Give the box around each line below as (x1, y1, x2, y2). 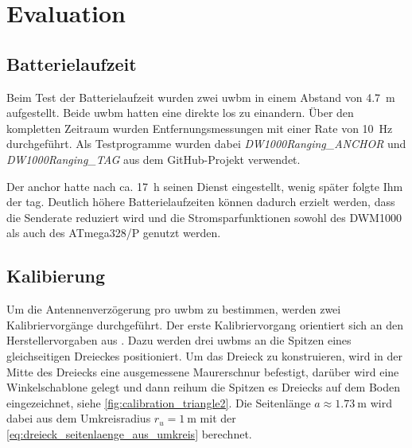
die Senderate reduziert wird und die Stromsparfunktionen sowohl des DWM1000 (6, 208, 402, 225)
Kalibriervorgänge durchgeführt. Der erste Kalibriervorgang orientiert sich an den (6, 316, 404, 333)
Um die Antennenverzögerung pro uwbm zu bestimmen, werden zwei (6, 301, 341, 317)
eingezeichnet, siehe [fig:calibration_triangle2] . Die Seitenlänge (6, 394, 311, 411)
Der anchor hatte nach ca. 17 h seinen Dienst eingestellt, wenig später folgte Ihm (6, 177, 403, 194)
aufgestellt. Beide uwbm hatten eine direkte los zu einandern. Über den (6, 104, 354, 121)
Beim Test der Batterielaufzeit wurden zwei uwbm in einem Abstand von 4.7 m (6, 88, 395, 105)
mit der (200, 410, 236, 427)
